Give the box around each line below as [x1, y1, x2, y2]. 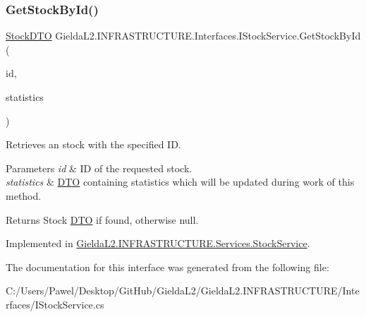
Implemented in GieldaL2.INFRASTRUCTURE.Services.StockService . [6, 236, 310, 251]
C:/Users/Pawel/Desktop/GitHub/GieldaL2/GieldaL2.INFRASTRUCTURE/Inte [6, 283, 360, 298]
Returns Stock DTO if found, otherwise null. [6, 212, 199, 227]
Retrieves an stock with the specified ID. [6, 137, 181, 152]
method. [6, 188, 42, 203]
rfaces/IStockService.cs [6, 297, 104, 311]
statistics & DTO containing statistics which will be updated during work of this [6, 174, 355, 189]
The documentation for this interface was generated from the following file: [6, 259, 329, 274]
